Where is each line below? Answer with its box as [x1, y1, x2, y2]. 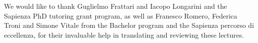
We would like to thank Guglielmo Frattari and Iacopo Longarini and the [4, 1, 227, 11]
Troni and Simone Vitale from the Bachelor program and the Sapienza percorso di [4, 20, 254, 30]
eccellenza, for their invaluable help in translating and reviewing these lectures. [4, 29, 244, 40]
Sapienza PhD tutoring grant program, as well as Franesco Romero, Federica [4, 10, 238, 21]
